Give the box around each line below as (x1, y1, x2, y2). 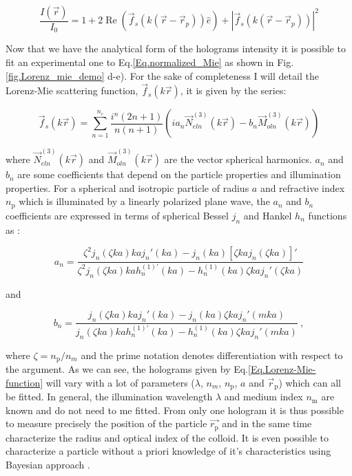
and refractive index (260, 180, 345, 195)
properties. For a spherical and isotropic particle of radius (6, 180, 249, 195)
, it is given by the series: (180, 83, 287, 98)
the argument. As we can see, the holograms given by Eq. (6, 362, 249, 376)
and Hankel (243, 208, 292, 222)
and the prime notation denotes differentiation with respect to (81, 347, 343, 362)
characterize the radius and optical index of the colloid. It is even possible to (6, 430, 329, 444)
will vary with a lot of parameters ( (45, 375, 195, 389)
